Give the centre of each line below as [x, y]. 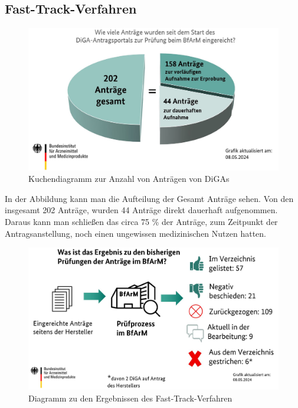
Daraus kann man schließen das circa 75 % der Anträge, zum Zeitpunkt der [141, 221]
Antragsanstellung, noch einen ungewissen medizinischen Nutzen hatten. [135, 233]
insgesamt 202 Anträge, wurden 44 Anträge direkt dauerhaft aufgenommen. [141, 210]
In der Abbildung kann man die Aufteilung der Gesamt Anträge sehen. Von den [149, 198]
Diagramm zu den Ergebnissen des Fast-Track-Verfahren [130, 398]
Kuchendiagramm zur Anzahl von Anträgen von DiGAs [129, 179]
